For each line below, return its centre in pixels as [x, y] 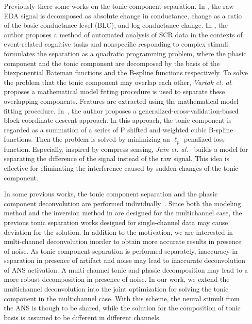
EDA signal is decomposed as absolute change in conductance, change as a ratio [123, 15]
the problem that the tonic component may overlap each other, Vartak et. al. [118, 82]
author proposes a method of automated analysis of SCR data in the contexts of [123, 34]
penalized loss [204, 139]
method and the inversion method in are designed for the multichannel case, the [123, 213]
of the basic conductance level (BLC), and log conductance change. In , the [116, 25]
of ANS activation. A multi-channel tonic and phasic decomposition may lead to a [126, 269]
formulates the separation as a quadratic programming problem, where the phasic [125, 53]
